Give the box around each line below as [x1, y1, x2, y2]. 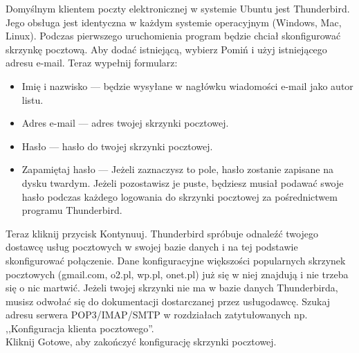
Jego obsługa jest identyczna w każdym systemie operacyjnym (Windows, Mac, [6, 15, 342, 29]
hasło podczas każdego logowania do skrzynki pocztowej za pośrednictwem [21, 189, 338, 203]
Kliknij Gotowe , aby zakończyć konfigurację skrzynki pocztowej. [6, 334, 277, 349]
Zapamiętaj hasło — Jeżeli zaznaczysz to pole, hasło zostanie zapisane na [21, 162, 333, 176]
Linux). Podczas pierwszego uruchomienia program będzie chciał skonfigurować [6, 28, 341, 43]
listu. [21, 92, 44, 107]
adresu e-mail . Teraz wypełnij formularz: [6, 55, 178, 70]
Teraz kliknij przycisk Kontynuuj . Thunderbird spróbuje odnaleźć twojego [6, 226, 318, 240]
